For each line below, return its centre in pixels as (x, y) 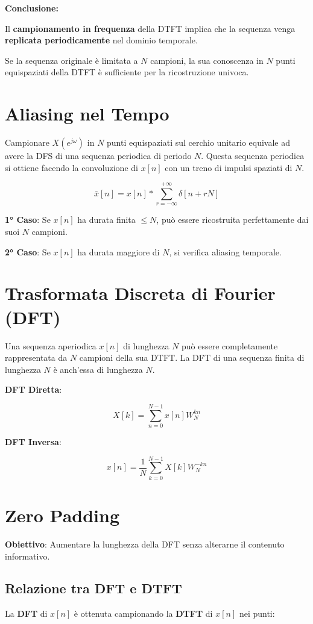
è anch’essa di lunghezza (98, 369)
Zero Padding (62, 515)
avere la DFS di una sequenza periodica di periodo (98, 156)
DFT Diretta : (33, 389)
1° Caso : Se (28, 220)
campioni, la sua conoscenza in (207, 60)
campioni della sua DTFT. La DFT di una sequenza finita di (192, 357)
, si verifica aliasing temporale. (225, 251)
